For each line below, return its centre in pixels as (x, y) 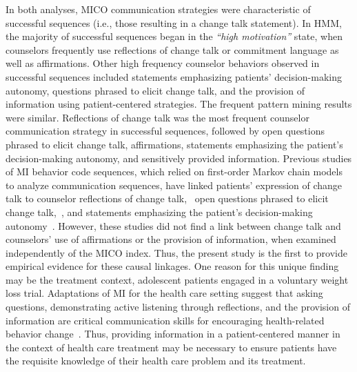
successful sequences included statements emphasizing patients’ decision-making (174, 76)
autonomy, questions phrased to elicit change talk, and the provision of (155, 90)
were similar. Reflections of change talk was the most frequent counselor (157, 117)
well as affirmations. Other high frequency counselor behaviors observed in (163, 63)
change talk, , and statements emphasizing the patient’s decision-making (159, 212)
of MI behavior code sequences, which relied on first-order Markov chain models (174, 172)
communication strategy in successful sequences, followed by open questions (165, 131)
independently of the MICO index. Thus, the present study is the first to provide (176, 252)
